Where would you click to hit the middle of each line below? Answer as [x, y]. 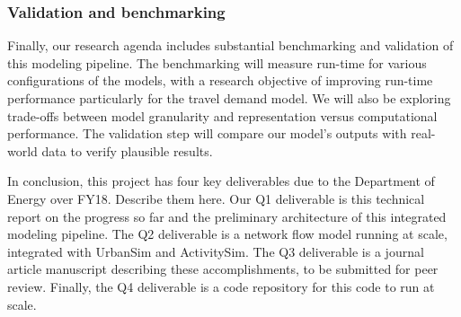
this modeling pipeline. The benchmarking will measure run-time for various [217, 62]
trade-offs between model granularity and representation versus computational [222, 115]
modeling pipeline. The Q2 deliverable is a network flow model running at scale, [227, 234]
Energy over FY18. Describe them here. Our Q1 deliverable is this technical [216, 198]
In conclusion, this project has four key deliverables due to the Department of [221, 181]
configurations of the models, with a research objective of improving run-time [220, 80]
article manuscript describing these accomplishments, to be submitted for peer [223, 269]
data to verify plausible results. [127, 150]
